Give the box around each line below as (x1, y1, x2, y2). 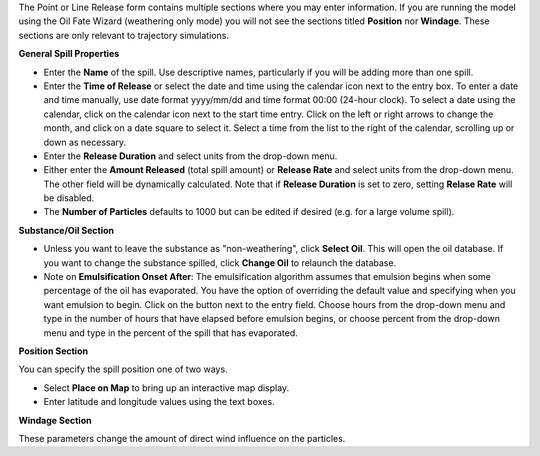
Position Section (18, 345, 89, 357)
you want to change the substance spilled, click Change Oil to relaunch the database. (43, 256, 397, 269)
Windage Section (18, 414, 92, 426)
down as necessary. (43, 136, 127, 148)
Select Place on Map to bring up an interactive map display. (43, 381, 290, 394)
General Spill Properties (18, 48, 120, 60)
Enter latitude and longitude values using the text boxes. (43, 396, 275, 408)
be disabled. (43, 192, 95, 204)
